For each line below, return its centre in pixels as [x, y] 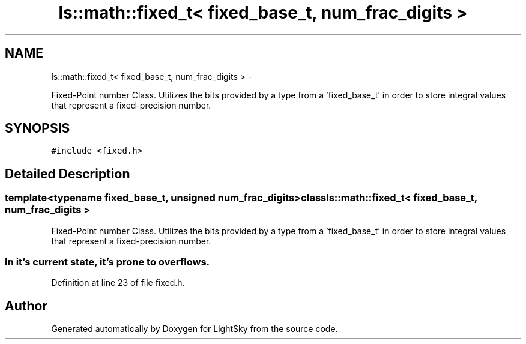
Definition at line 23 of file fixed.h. [118, 283]
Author [26, 306]
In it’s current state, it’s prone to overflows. [107, 262]
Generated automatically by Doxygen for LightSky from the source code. [195, 329]
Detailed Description [68, 174]
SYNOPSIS [38, 128]
